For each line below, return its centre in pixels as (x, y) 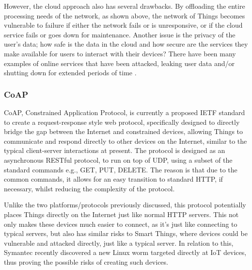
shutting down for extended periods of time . (70, 73)
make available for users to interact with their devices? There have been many (120, 53)
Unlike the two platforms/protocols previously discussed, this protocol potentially (125, 205)
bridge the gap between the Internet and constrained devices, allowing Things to (124, 131)
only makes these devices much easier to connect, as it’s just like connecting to (121, 224)
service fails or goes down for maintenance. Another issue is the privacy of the (120, 34)
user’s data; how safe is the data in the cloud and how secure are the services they (126, 44)
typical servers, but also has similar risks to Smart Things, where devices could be (126, 233)
